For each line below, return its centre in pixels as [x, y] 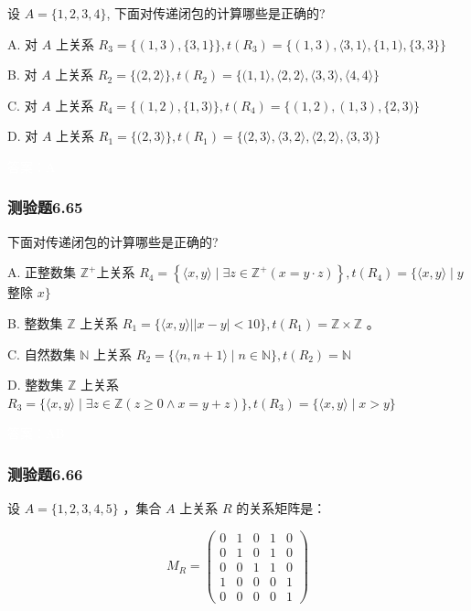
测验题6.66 [45, 473]
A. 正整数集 [42, 272]
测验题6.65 [45, 207]
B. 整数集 [35, 322]
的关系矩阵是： [281, 508]
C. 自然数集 [42, 354]
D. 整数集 [36, 385]
